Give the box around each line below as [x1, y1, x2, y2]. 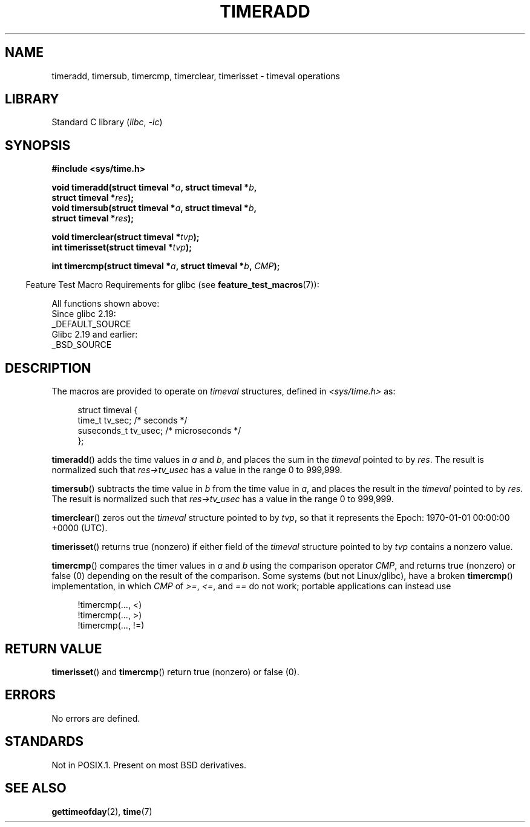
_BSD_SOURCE [51, 339, 112, 350]
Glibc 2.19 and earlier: [51, 329, 138, 340]
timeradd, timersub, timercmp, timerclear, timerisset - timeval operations [51, 70, 340, 81]
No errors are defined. [51, 713, 140, 724]
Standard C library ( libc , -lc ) [51, 117, 163, 128]
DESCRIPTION [5, 360, 91, 376]
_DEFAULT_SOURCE [51, 319, 131, 330]
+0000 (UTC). [51, 523, 108, 534]
